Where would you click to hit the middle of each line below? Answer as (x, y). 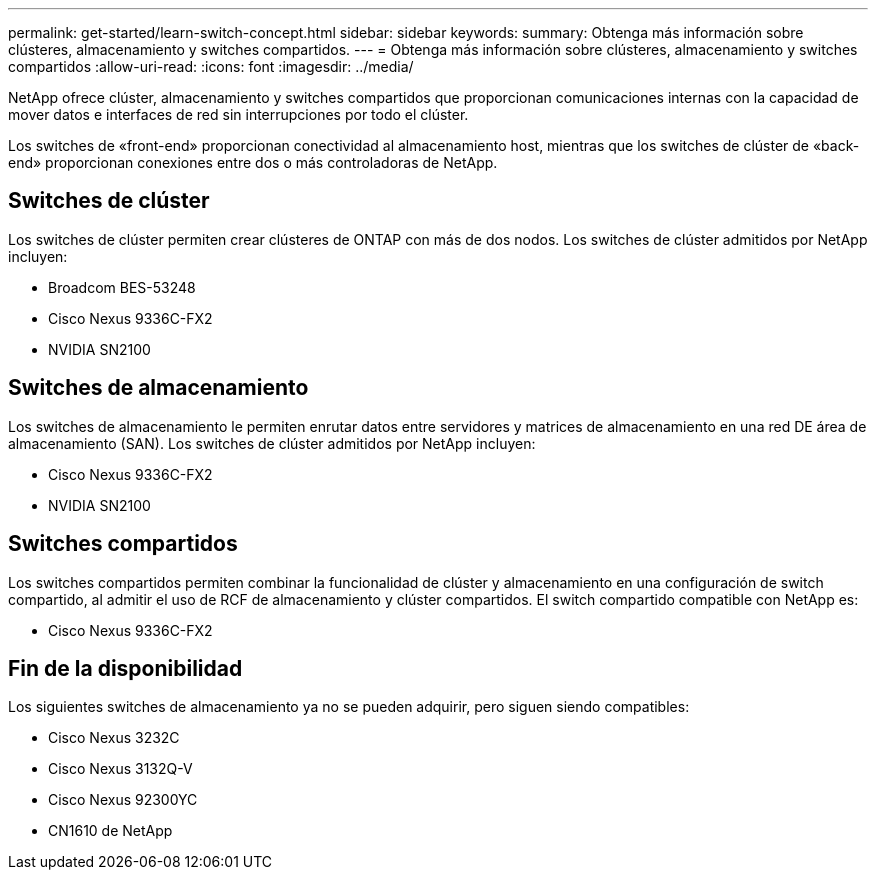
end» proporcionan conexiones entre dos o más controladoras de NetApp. (253, 162)
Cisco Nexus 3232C (114, 738)
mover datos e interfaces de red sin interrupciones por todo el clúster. (238, 114)
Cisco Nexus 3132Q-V (120, 769)
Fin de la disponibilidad (125, 668)
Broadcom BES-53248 (122, 287)
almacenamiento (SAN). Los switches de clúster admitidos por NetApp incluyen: (272, 443)
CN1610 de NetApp (110, 831)
